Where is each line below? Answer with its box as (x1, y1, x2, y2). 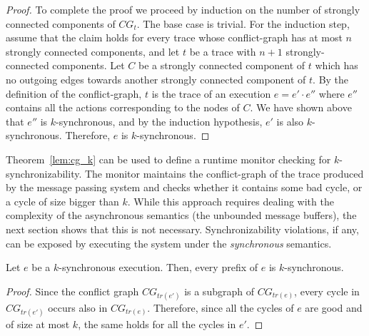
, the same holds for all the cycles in (78, 317, 236, 332)
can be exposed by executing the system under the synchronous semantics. (6, 235, 332, 250)
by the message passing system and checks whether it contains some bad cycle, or (6, 180, 363, 195)
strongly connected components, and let (6, 44, 180, 58)
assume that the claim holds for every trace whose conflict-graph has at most (6, 30, 343, 45)
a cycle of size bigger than (6, 193, 119, 208)
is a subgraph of (184, 283, 254, 298)
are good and (305, 300, 363, 315)
